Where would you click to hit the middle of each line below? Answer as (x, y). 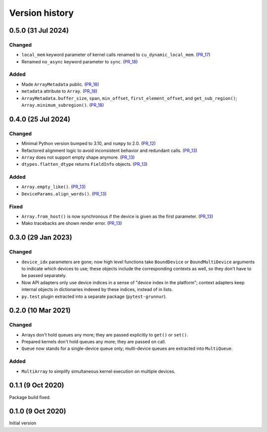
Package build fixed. (30, 397)
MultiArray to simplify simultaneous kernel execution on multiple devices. (98, 371)
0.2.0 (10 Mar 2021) (40, 311)
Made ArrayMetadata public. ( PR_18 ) (60, 84)
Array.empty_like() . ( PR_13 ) (54, 187)
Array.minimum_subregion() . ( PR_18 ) (63, 105)
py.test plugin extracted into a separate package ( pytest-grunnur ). (94, 296)
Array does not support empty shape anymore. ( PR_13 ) (78, 157)
